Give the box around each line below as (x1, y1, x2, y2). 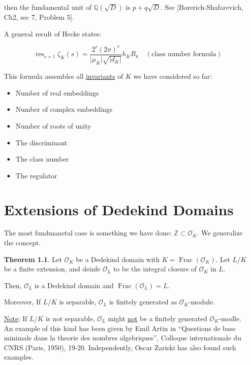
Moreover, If (4, 297, 41, 307)
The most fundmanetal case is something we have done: (4, 228, 172, 238)
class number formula (152, 51, 217, 58)
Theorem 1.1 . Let (4, 254, 62, 264)
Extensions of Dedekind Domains (4, 199, 234, 219)
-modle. (219, 313, 242, 324)
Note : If (4, 313, 28, 324)
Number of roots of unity (15, 120, 92, 131)
